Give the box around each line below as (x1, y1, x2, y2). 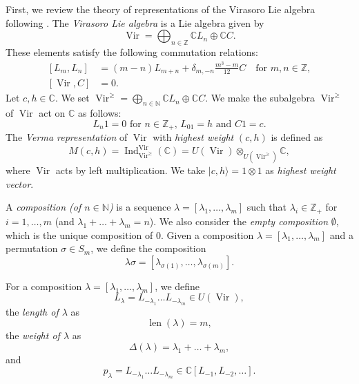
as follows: (78, 105, 122, 119)
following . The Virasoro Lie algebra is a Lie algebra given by (6, 15, 264, 30)
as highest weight (265, 163, 336, 177)
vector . (6, 176, 34, 191)
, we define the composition (90, 241, 206, 256)
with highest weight (153, 130, 234, 144)
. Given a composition (160, 227, 254, 242)
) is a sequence (108, 200, 171, 214)
